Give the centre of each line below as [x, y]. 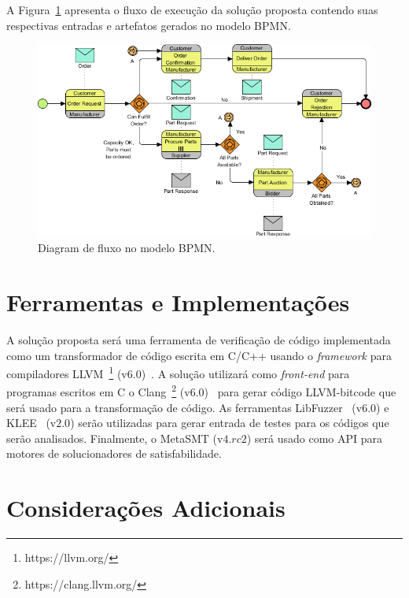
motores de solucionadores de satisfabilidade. [114, 453]
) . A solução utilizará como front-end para [245, 373]
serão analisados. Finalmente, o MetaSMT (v [115, 438]
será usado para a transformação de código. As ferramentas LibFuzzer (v [184, 407]
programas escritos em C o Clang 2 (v [98, 391]
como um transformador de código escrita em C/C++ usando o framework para [199, 355]
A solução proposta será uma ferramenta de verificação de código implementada [199, 340]
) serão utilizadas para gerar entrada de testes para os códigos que [230, 423]
